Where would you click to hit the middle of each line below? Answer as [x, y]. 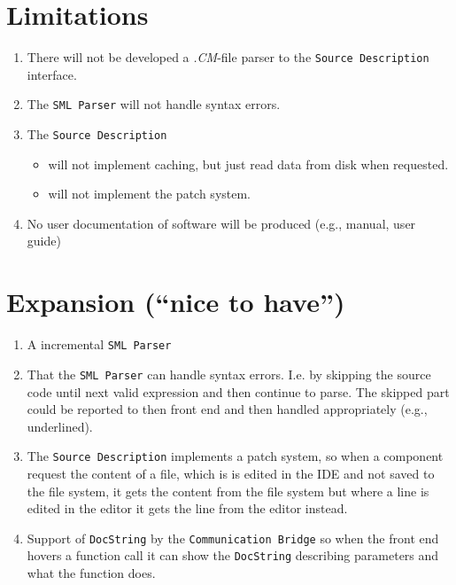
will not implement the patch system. [150, 194]
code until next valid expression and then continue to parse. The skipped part [238, 391]
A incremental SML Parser [99, 344]
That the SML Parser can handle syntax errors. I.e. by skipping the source [229, 374]
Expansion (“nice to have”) [176, 302]
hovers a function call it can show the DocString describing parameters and [233, 555]
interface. [52, 74]
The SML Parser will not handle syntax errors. [154, 104]
